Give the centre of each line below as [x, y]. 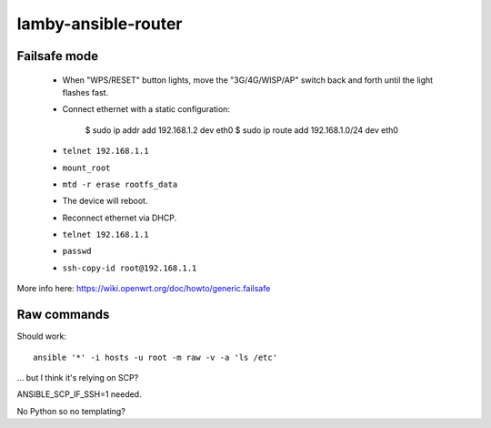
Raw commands [63, 315]
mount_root [86, 168]
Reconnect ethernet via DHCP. [120, 218]
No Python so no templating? [71, 411]
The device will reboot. [105, 201]
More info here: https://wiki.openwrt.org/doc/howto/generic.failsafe [144, 289]
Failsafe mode [58, 56]
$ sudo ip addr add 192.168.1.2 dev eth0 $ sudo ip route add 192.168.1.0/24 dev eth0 [242, 130]
